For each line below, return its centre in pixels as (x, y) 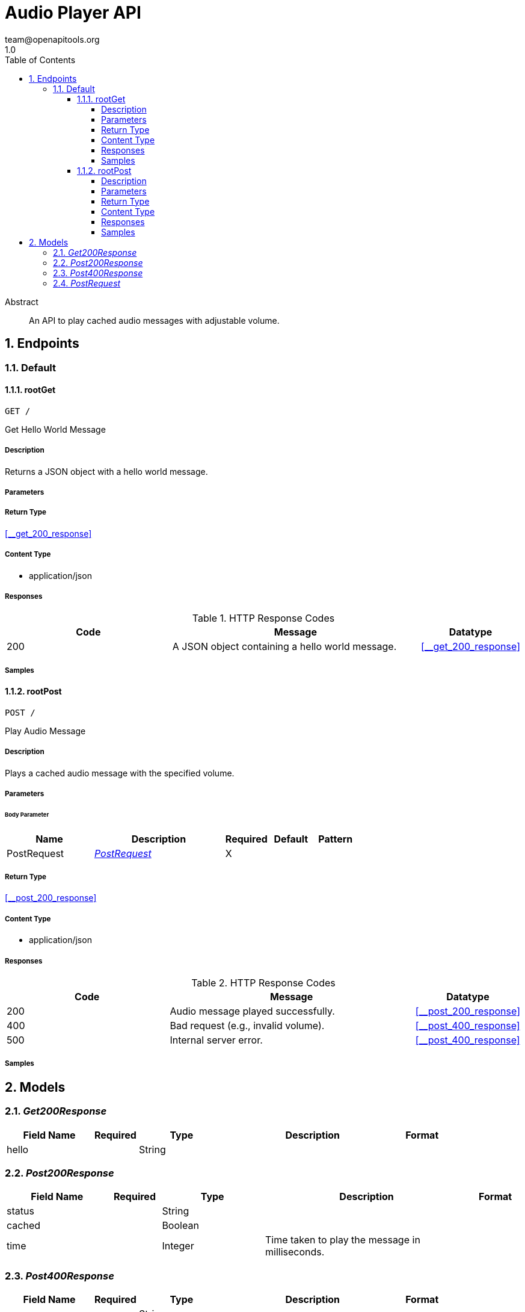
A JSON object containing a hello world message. (284, 647)
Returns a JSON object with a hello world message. (106, 471)
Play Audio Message (45, 731)
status (20, 1211)
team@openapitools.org (52, 39)
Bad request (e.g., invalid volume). (247, 1025)
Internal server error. (216, 1040)
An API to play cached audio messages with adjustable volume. (154, 320)
